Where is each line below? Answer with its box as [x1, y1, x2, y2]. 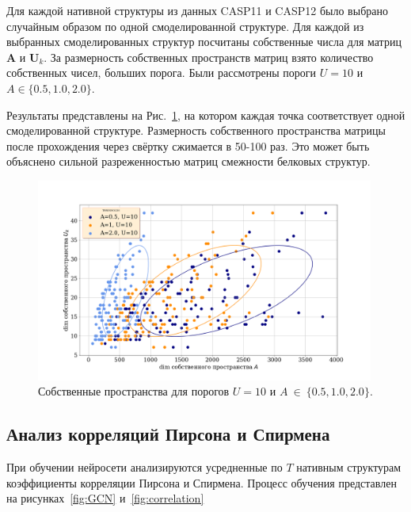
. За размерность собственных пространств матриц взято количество [44, 48, 374, 65]
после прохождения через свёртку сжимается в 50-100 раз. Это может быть [6, 137, 370, 154]
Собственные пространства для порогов [38, 383, 230, 399]
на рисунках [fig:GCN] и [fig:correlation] [6, 490, 204, 506]
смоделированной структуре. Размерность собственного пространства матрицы [6, 122, 386, 139]
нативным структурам [296, 459, 401, 475]
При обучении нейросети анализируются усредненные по [6, 459, 283, 475]
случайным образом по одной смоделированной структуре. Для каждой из [6, 17, 364, 34]
